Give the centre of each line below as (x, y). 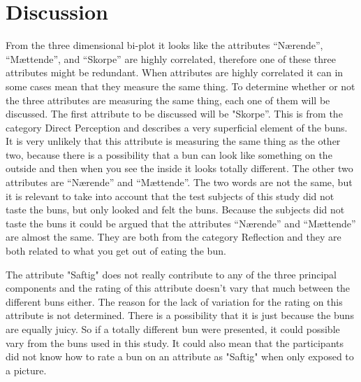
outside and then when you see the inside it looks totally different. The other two (179, 168)
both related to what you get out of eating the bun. (116, 251)
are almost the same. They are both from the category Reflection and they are (174, 237)
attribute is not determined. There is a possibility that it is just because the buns (180, 315)
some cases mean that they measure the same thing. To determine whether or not (180, 86)
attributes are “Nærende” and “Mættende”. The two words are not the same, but (179, 182)
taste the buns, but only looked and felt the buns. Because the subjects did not (175, 210)
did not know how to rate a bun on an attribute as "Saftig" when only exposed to (180, 356)
